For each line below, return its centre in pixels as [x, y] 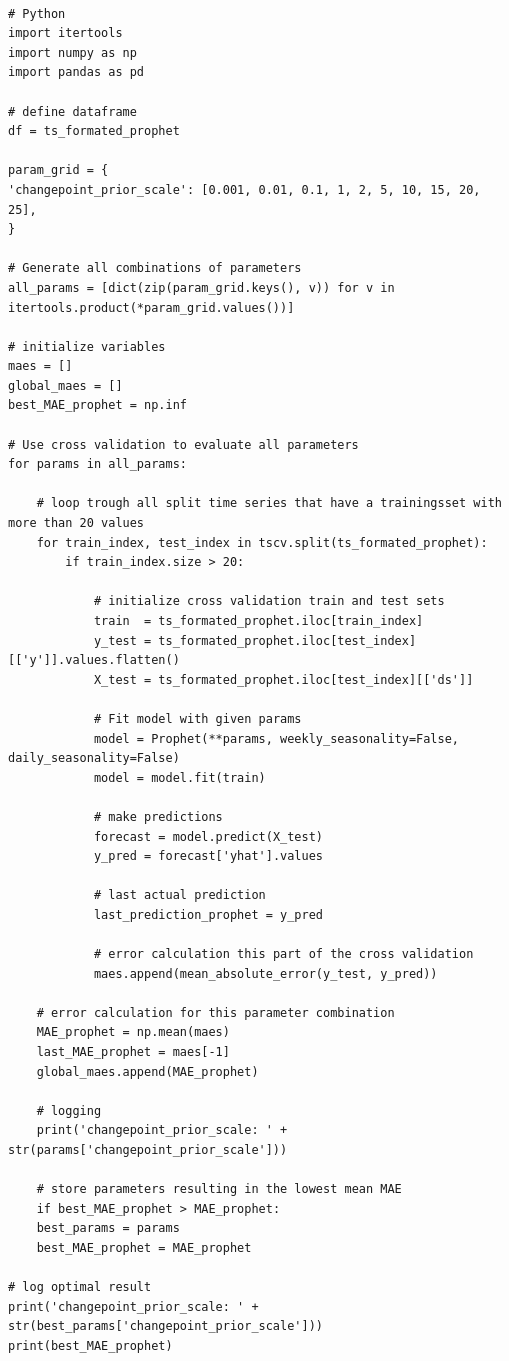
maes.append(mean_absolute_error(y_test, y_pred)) [265, 973]
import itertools [65, 33]
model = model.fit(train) [179, 777]
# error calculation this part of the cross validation [283, 954]
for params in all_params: [97, 464]
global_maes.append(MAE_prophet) [147, 1071]
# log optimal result [80, 1287]
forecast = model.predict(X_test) [208, 836]
